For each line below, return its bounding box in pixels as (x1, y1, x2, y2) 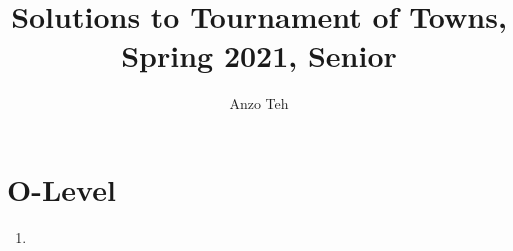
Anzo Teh (229, 93, 289, 114)
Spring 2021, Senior (121, 35, 397, 76)
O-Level (7, 168, 116, 209)
